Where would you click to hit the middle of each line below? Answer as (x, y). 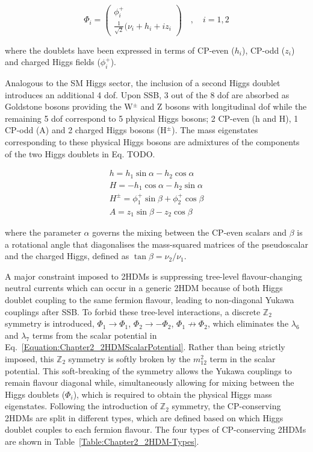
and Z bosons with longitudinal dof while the (224, 106)
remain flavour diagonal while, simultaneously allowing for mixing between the (150, 382)
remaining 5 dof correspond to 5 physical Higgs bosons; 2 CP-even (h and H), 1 (152, 118)
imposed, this (29, 358)
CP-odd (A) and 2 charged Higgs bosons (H (86, 130)
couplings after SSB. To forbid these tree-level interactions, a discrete (133, 311)
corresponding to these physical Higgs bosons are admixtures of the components (152, 142)
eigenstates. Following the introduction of (81, 406)
